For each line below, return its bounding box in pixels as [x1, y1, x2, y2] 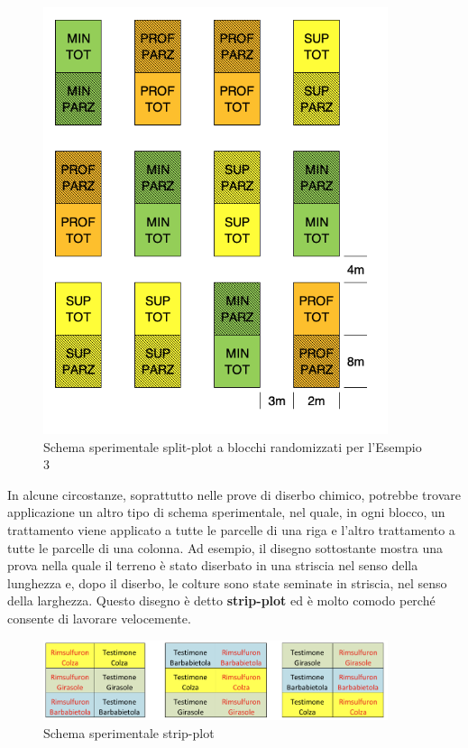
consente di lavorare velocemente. [7, 608, 191, 627]
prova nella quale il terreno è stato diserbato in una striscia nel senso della [7, 556, 418, 575]
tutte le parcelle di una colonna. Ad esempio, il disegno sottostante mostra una [7, 538, 444, 557]
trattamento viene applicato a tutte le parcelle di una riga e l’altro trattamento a [7, 520, 455, 539]
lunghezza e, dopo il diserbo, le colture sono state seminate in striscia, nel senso [7, 573, 447, 592]
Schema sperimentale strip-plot [43, 724, 215, 743]
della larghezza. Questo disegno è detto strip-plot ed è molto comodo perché [7, 591, 436, 610]
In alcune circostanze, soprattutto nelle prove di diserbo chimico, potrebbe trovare [7, 485, 461, 503]
